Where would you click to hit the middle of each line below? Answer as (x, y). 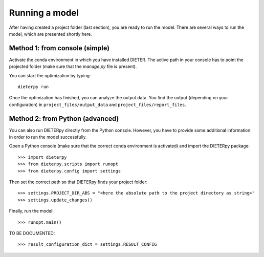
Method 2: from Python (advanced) (64, 118)
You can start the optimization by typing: (50, 75)
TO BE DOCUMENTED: (32, 233)
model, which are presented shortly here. (51, 34)
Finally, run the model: (31, 211)
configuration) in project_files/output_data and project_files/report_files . (98, 105)
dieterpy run (33, 87)
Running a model (44, 13)
